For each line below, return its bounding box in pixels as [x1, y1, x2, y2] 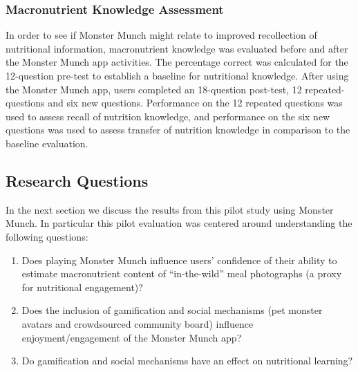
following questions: [6, 229, 88, 243]
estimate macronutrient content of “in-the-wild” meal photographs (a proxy [21, 266, 342, 281]
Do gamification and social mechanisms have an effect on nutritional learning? [21, 353, 353, 368]
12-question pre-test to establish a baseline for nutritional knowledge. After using [6, 68, 349, 82]
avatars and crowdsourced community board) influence [21, 316, 254, 331]
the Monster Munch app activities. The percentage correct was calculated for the [6, 55, 348, 69]
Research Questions [6, 169, 149, 191]
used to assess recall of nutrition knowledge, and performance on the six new [6, 109, 330, 123]
